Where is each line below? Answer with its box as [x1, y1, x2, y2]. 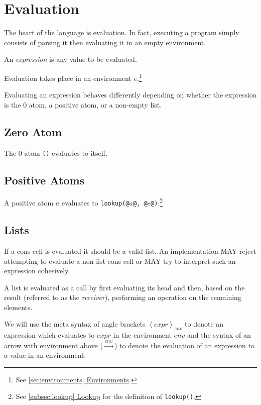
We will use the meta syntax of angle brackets [4, 319, 146, 329]
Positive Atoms [4, 172, 85, 187]
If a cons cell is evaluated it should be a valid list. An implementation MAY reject [4, 245, 256, 256]
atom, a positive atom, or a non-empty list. [29, 99, 162, 110]
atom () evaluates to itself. [24, 147, 107, 158]
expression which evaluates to [4, 330, 95, 340]
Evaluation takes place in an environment [4, 72, 132, 83]
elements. [4, 301, 33, 312]
